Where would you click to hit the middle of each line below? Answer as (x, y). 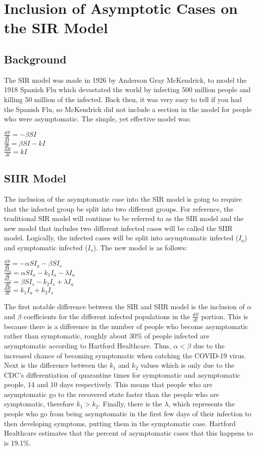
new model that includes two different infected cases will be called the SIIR (118, 228)
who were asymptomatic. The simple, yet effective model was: (98, 119)
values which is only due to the (187, 365)
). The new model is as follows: (140, 247)
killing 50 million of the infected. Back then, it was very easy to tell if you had (123, 99)
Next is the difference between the (56, 365)
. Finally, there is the (130, 404)
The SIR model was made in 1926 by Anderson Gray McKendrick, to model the (125, 80)
